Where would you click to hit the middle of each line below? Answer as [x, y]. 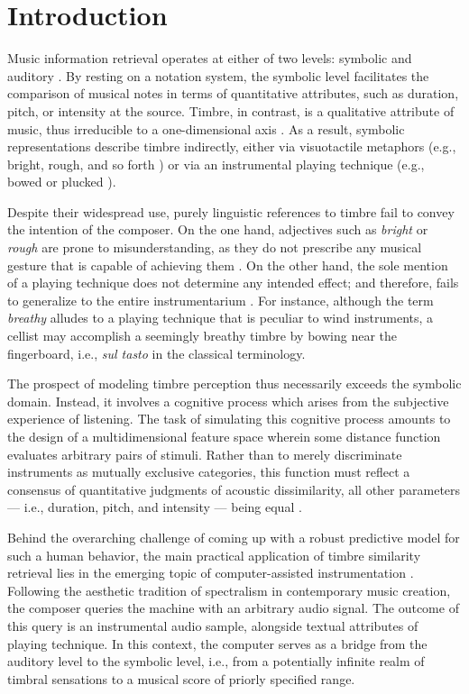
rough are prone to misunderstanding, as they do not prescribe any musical [215, 247]
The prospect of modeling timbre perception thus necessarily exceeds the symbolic [234, 384]
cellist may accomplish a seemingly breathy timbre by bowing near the [202, 336]
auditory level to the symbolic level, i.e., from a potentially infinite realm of [216, 661]
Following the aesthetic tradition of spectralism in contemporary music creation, [229, 590]
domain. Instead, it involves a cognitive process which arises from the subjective [228, 401]
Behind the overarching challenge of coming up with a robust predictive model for [234, 537]
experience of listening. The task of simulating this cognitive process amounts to [229, 419]
